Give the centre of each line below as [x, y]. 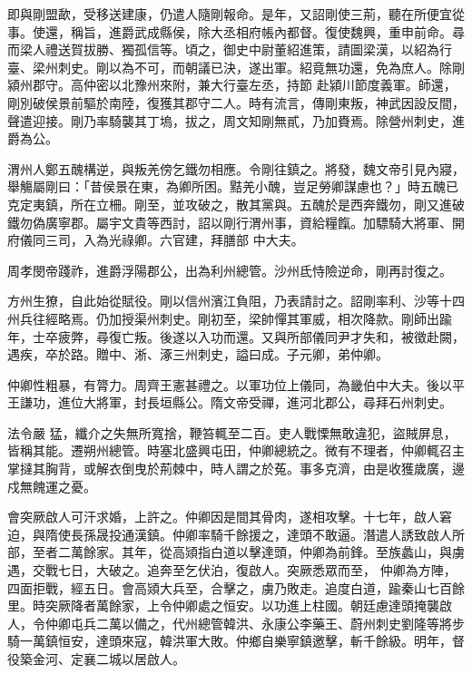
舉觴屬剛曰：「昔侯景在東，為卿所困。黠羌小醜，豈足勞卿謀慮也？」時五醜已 [233, 186]
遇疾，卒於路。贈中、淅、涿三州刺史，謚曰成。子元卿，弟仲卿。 [198, 354]
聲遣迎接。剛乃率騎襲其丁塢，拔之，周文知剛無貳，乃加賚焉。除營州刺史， [230, 120]
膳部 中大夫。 [263, 240]
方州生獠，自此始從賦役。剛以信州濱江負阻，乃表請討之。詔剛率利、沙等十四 [236, 301]
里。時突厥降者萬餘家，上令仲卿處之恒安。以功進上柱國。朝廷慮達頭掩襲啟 [230, 606]
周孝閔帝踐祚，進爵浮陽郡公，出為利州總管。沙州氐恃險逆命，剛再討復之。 [230, 270]
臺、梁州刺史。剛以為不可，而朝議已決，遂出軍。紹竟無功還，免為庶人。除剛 [236, 67]
